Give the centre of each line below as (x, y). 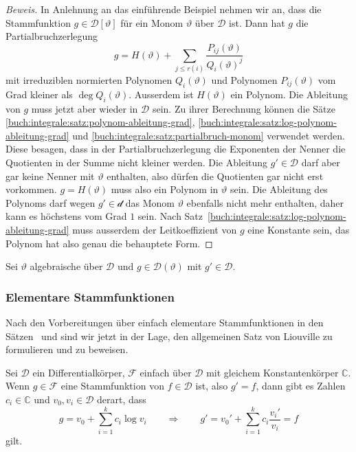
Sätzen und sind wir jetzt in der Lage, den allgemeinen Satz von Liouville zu (169, 336)
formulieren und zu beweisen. (67, 349)
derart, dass (122, 399)
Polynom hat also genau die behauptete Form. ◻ (109, 243)
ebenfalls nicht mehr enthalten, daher (265, 202)
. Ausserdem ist (161, 94)
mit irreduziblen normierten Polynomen (89, 80)
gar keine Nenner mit (50, 176)
